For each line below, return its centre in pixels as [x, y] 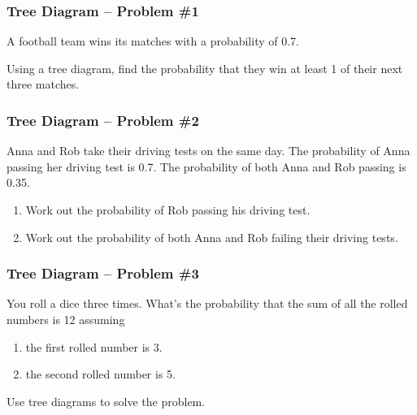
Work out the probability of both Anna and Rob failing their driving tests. [212, 237]
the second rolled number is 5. [100, 374]
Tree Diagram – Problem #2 [103, 120]
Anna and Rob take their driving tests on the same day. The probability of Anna [208, 151]
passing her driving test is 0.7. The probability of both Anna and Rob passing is [206, 166]
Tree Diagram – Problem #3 [103, 273]
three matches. [43, 84]
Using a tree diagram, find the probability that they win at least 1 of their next [205, 68]
